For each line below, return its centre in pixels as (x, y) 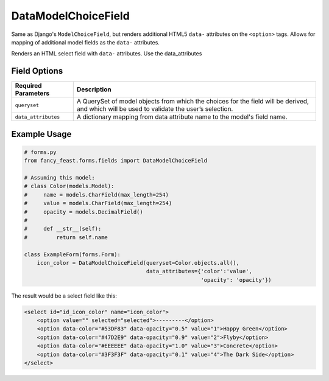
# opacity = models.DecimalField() (83, 212)
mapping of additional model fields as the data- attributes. (85, 42)
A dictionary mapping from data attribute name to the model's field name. (182, 117)
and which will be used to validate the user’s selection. (155, 109)
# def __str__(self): (63, 229)
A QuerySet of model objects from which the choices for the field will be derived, (193, 102)
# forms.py (40, 152)
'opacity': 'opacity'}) (236, 280)
